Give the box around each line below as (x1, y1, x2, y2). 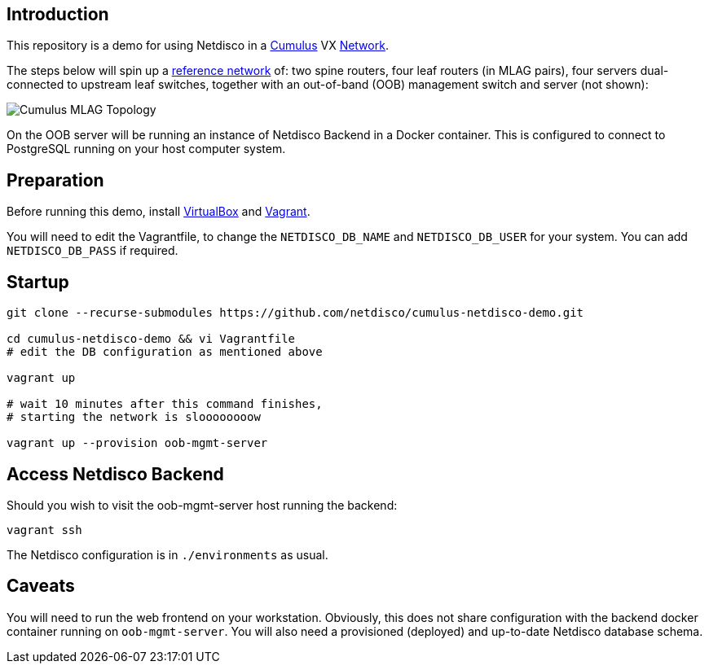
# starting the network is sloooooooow (7, 410, 261, 424)
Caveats (7, 576, 75, 597)
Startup (7, 271, 69, 292)
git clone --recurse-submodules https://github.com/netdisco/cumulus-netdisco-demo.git (7, 306, 584, 320)
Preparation (7, 169, 104, 190)
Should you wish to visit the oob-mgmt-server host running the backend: (7, 497, 398, 512)
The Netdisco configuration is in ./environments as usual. (7, 547, 328, 562)
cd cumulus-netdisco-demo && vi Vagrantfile (7, 332, 296, 346)
